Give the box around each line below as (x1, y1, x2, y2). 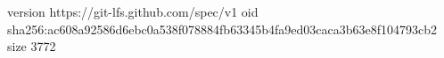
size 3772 (7, 37, 56, 55)
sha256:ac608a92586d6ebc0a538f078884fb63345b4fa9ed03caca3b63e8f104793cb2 (7, 19, 437, 38)
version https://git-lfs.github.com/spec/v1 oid (7, 3, 259, 20)
